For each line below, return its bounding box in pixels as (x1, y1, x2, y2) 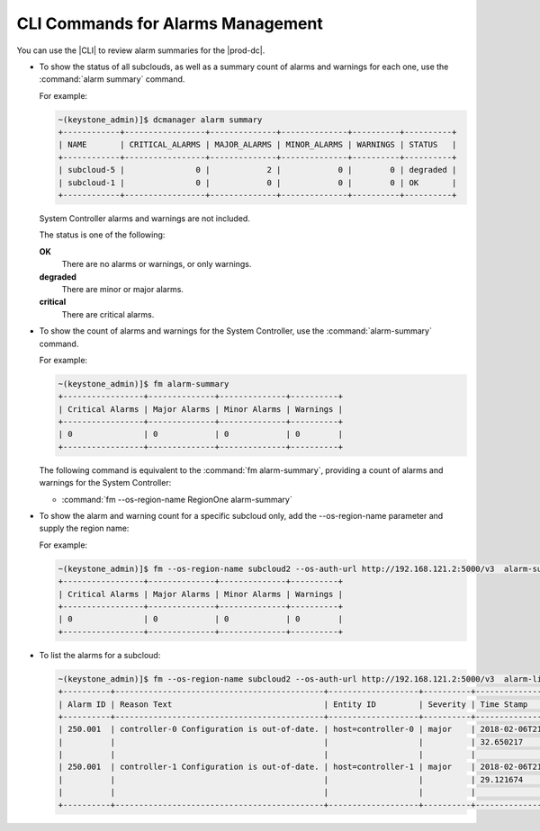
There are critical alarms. (61, 308, 155, 319)
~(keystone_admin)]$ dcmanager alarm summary (58, 114, 263, 125)
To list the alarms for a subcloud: (39, 649, 161, 660)
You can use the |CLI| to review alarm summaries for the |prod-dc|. (16, 45, 265, 56)
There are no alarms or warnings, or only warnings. (61, 259, 252, 270)
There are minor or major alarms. (61, 283, 184, 294)
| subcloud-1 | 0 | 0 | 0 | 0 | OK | (58, 177, 457, 188)
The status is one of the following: (39, 229, 166, 240)
